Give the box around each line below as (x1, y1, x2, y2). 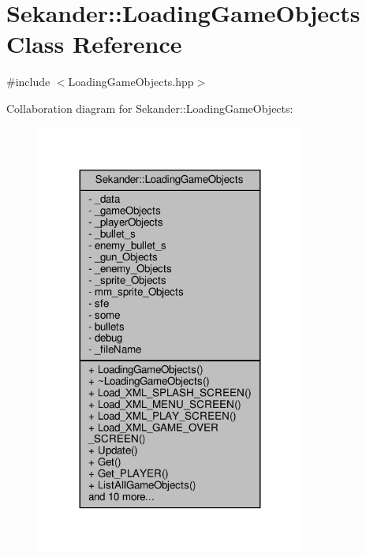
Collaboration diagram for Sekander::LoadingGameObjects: (6, 99, 293, 116)
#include (6, 73, 50, 90)
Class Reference (6, 28, 182, 60)
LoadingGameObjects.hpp (68, 73, 194, 90)
